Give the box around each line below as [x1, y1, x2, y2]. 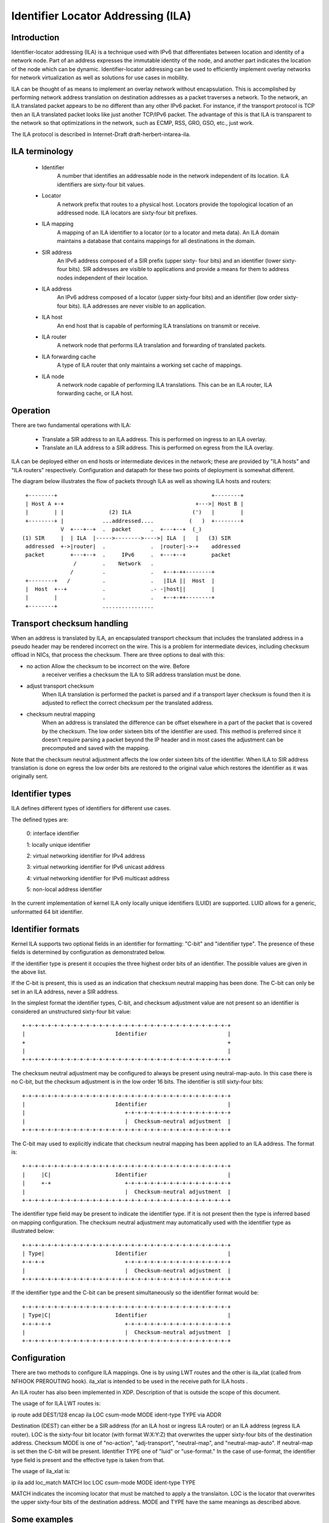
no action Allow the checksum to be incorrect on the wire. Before [26, 662, 190, 670]
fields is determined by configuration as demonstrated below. [11, 949, 166, 956]
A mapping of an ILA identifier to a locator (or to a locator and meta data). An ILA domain [57, 228, 280, 236]
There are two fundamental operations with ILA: [11, 422, 131, 429]
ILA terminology [11, 146, 74, 157]
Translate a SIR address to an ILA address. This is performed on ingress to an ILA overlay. [41, 436, 267, 443]
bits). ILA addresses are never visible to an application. [68, 302, 207, 309]
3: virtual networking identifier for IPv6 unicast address [26, 863, 165, 871]
